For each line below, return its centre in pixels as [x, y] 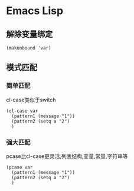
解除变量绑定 [30, 34]
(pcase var [19, 167]
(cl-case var [22, 111]
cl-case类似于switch [31, 100]
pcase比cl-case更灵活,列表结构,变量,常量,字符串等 [67, 156]
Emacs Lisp [35, 11]
